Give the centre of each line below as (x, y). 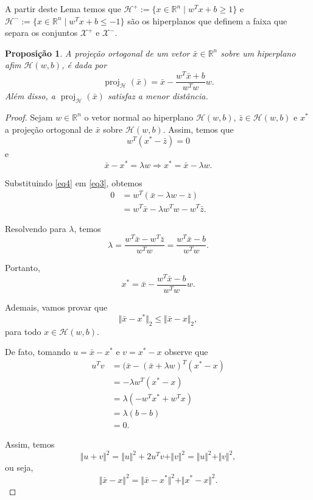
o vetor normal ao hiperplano (139, 117)
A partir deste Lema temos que (63, 9)
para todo (23, 331)
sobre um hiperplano (258, 53)
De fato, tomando (38, 352)
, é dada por (84, 65)
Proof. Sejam (29, 117)
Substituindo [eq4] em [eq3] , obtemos (74, 182)
